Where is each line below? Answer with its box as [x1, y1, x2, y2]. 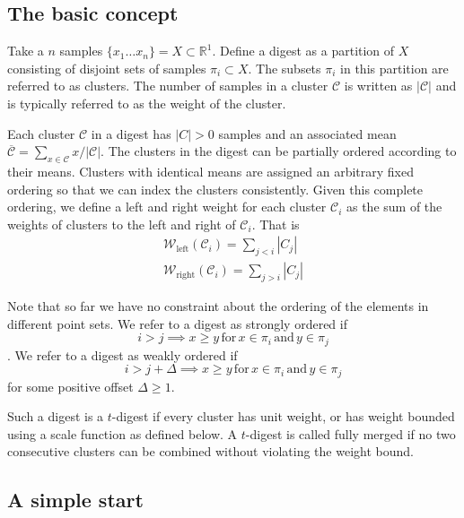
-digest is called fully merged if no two [245, 424, 456, 443]
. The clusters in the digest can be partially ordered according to [101, 142, 457, 160]
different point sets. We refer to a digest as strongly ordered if [7, 314, 347, 332]
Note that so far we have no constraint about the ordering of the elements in [7, 297, 429, 315]
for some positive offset [7, 376, 134, 395]
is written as [344, 76, 413, 95]
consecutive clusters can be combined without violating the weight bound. [7, 442, 414, 461]
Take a [7, 41, 44, 60]
